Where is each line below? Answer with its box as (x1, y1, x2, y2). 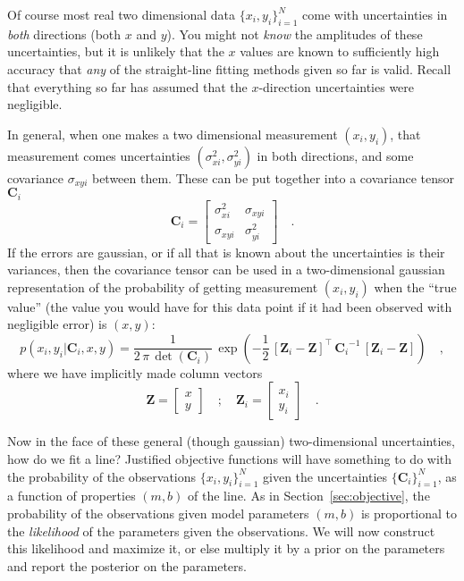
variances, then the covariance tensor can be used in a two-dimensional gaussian (7, 260, 445, 279)
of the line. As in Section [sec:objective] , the (188, 486, 430, 505)
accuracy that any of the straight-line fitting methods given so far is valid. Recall (7, 59, 451, 78)
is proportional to (360, 504, 458, 523)
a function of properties (7, 486, 136, 505)
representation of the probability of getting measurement (7, 277, 318, 296)
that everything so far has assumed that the (7, 77, 248, 96)
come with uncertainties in (302, 5, 448, 23)
